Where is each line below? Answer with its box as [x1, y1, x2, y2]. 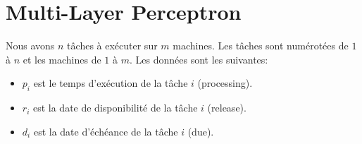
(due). [187, 124, 214, 138]
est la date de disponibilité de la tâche [32, 100, 198, 115]
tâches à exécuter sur [67, 38, 158, 53]
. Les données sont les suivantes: [129, 52, 268, 66]
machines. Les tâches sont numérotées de [173, 38, 349, 53]
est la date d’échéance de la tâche [33, 124, 178, 138]
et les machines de [23, 52, 101, 66]
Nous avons [6, 38, 55, 53]
